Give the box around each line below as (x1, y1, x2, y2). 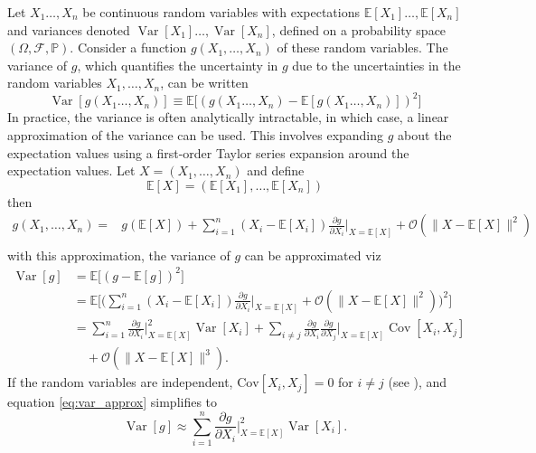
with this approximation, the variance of (7, 245, 230, 264)
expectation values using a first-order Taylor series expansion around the (7, 143, 409, 162)
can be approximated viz (244, 245, 381, 264)
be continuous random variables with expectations (82, 3, 361, 21)
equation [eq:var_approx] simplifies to (7, 392, 218, 411)
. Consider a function (70, 38, 187, 57)
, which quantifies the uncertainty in (77, 55, 278, 74)
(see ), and (388, 373, 447, 392)
